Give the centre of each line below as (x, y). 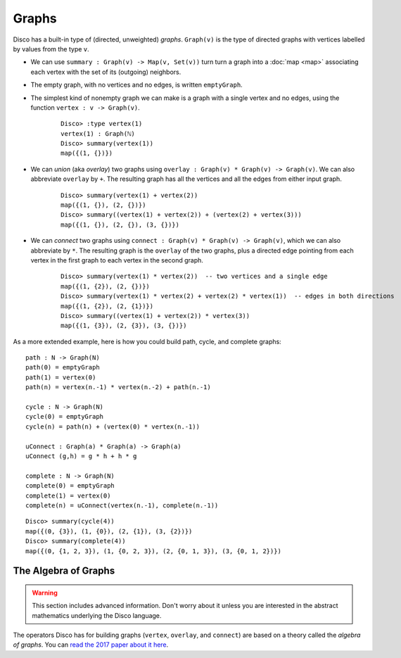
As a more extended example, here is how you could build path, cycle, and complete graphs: (147, 341)
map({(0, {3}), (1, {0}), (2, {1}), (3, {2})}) (109, 531)
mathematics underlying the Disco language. (97, 615)
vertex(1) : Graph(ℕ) (98, 133)
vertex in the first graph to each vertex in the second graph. (117, 260)
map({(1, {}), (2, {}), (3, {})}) (120, 224)
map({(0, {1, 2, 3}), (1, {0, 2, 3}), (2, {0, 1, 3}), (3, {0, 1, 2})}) (153, 551)
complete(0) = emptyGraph (70, 486)
